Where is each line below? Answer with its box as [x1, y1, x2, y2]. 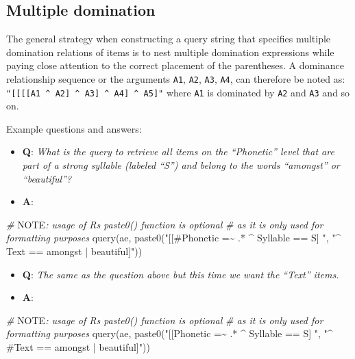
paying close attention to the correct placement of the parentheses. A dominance [6, 58, 345, 72]
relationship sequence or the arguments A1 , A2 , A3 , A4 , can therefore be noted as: [6, 71, 345, 85]
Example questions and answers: [6, 121, 142, 135]
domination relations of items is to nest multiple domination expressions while [6, 44, 334, 59]
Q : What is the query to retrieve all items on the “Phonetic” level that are [22, 144, 334, 159]
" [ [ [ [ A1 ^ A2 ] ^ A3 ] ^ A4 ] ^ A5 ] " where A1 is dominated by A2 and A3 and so [6, 85, 350, 99]
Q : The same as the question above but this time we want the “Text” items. [22, 267, 339, 281]
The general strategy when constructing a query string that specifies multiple [6, 31, 331, 46]
